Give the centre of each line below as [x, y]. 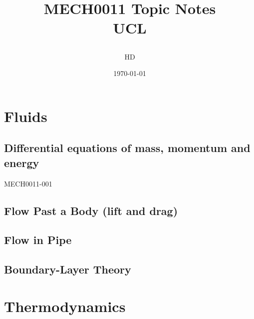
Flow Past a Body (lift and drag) [91, 210]
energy [22, 162]
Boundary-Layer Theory [68, 269]
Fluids [26, 116]
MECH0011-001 [28, 183]
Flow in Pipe [38, 240]
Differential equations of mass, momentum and [127, 148]
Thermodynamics [65, 306]
